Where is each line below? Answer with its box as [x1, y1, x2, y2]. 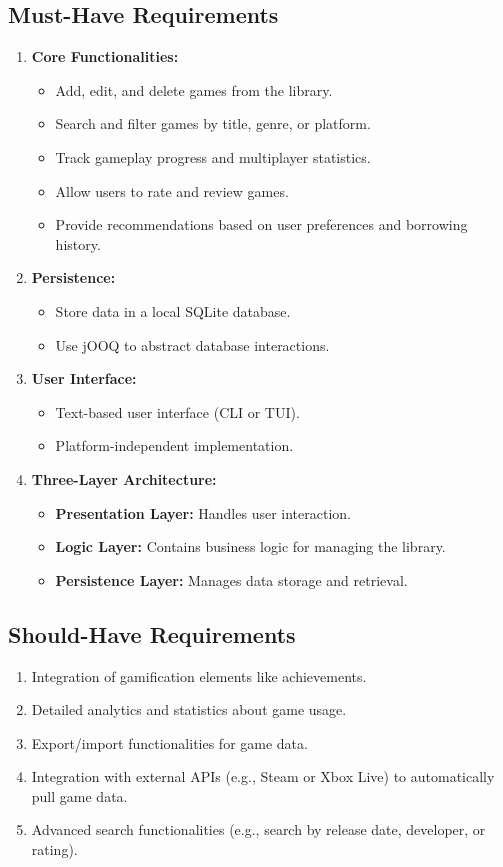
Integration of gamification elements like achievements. [31, 665, 367, 686]
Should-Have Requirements [8, 618, 296, 649]
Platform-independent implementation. [55, 435, 294, 456]
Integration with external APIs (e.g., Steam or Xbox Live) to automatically [31, 766, 495, 787]
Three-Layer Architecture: [31, 468, 217, 489]
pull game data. [31, 785, 128, 806]
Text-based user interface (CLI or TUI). [55, 401, 300, 422]
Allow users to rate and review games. [55, 180, 289, 201]
